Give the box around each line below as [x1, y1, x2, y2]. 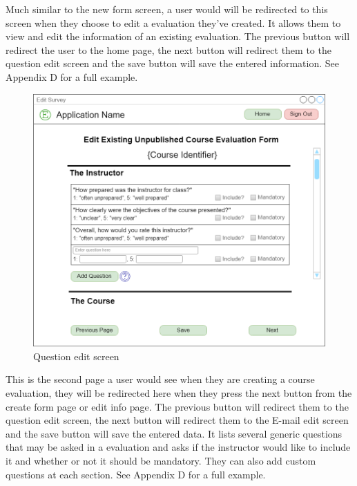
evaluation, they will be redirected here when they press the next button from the [6, 385, 352, 400]
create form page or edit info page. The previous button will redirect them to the [6, 399, 349, 413]
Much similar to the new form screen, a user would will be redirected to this [6, 2, 328, 16]
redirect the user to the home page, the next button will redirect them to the [6, 42, 331, 57]
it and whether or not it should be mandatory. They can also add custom [6, 453, 316, 467]
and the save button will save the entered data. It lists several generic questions [6, 426, 342, 440]
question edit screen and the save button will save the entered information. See [6, 56, 340, 71]
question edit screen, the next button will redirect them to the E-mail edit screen [6, 413, 349, 427]
